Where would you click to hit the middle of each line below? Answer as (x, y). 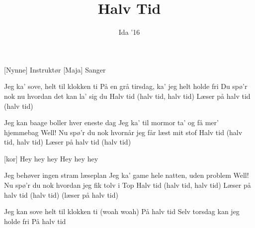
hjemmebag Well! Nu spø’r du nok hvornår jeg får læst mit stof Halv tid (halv (123, 132)
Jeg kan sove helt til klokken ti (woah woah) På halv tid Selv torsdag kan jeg (122, 211)
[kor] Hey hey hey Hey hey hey (51, 158)
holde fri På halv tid (35, 221)
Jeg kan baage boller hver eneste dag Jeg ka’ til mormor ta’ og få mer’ (111, 122)
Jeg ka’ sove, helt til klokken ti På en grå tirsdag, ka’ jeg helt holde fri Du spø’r (126, 86)
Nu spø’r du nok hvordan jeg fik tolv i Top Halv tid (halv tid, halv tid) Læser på (127, 185)
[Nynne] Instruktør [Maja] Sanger (55, 69)
